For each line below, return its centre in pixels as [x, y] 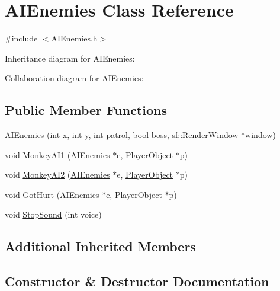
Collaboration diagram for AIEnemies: [74, 78]
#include [21, 38]
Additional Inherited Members [100, 246]
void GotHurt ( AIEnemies [52, 194]
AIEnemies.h [74, 38]
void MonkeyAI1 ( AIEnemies [57, 154]
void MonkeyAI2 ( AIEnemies [57, 175]
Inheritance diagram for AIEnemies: [70, 58]
